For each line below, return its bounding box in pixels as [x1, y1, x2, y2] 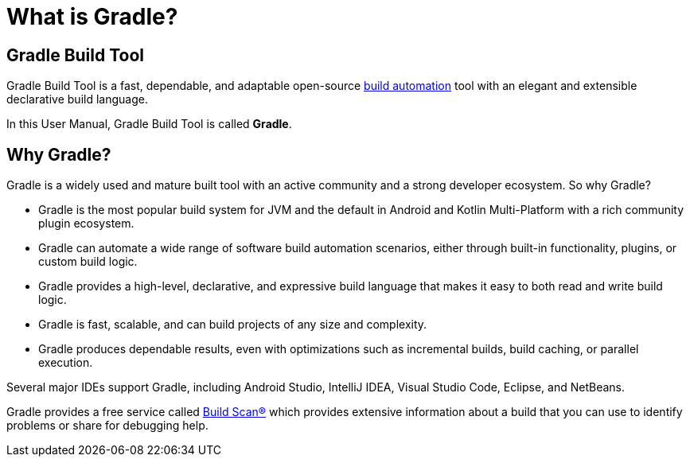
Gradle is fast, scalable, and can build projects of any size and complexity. [38, 317, 427, 332]
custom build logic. [38, 255, 138, 269]
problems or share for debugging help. [6, 418, 209, 433]
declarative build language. [6, 92, 148, 107]
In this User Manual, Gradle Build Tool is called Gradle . [6, 117, 292, 131]
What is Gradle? [6, 3, 178, 30]
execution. [38, 356, 93, 370]
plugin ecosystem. [38, 216, 134, 231]
